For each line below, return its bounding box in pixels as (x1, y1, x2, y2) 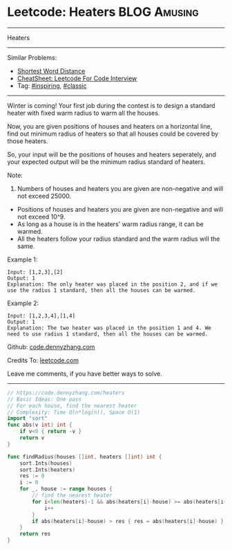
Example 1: (7, 255, 38, 264)
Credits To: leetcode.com (7, 356, 79, 364)
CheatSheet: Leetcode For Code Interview (17, 74, 137, 82)
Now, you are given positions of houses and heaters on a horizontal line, (7, 122, 213, 130)
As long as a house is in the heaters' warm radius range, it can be (17, 219, 204, 228)
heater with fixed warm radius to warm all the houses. (7, 109, 160, 117)
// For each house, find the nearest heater (7, 402, 137, 409)
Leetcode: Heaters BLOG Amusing (7, 4, 199, 20)
